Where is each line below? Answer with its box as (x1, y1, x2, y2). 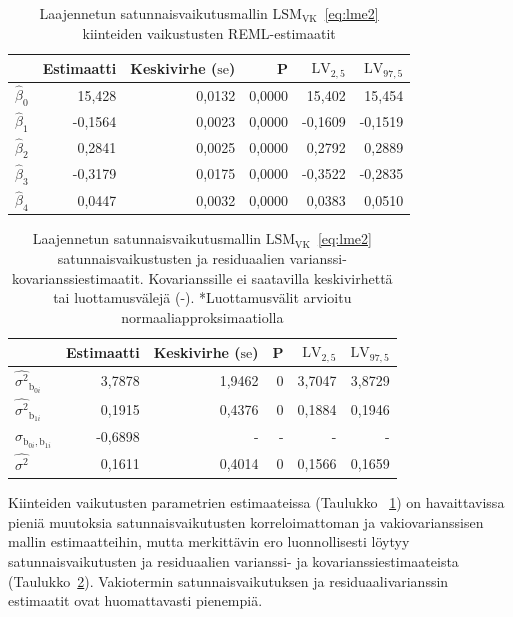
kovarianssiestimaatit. (12, 267, 144, 288)
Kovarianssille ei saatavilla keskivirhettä (148, 267, 393, 288)
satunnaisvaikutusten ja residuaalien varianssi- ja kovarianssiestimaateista (8, 550, 459, 571)
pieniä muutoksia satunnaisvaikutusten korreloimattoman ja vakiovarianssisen (8, 511, 484, 532)
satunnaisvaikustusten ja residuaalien (57, 248, 285, 269)
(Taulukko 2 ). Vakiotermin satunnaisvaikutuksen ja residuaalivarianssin (8, 570, 449, 591)
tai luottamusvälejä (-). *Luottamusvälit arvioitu (53, 287, 352, 308)
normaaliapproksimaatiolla (121, 306, 284, 327)
